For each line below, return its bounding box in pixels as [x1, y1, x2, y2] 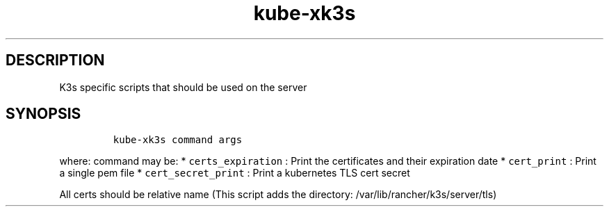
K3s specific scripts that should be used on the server [59, 81, 307, 93]
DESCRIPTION [6, 51, 105, 70]
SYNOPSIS [6, 105, 81, 123]
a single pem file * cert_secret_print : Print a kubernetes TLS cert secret [59, 167, 410, 179]
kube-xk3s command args [113, 134, 243, 146]
